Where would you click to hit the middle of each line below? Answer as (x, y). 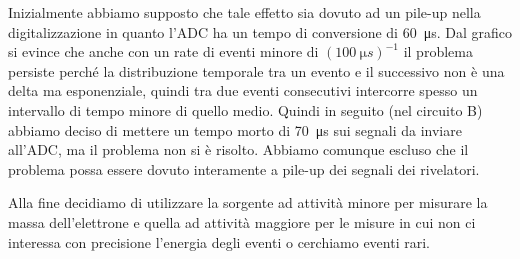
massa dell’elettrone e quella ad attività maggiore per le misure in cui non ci (242, 221)
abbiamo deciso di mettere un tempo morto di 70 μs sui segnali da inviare (235, 129)
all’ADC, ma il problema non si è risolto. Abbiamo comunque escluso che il (238, 149)
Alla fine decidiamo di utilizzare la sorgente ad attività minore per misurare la (248, 202)
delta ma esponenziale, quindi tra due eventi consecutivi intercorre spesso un (243, 90)
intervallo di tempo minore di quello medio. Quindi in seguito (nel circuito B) (245, 109)
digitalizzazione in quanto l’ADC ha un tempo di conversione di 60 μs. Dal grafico (260, 31)
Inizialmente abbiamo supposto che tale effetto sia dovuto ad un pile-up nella (244, 12)
